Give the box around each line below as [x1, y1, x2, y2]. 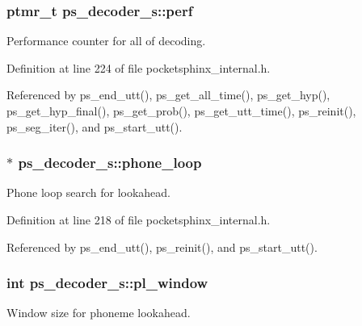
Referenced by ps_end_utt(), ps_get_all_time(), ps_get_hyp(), [6, 86, 330, 103]
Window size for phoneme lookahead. [6, 304, 191, 321]
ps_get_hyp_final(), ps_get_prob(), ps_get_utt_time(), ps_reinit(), [6, 102, 356, 119]
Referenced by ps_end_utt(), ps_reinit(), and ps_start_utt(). [6, 238, 318, 255]
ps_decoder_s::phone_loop [18, 153, 202, 173]
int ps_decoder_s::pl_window [6, 273, 208, 293]
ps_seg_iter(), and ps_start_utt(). [6, 118, 183, 135]
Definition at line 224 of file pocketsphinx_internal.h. [6, 59, 271, 76]
